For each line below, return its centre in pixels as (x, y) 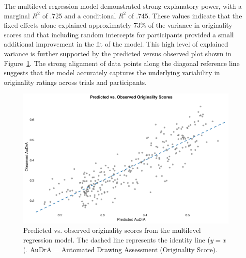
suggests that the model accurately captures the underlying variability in (112, 73)
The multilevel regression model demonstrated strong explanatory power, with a (123, 6)
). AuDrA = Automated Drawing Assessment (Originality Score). (120, 249)
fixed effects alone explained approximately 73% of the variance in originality (118, 25)
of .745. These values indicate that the (185, 15)
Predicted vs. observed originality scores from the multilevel (112, 230)
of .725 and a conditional (79, 15)
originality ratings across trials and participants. (76, 82)
